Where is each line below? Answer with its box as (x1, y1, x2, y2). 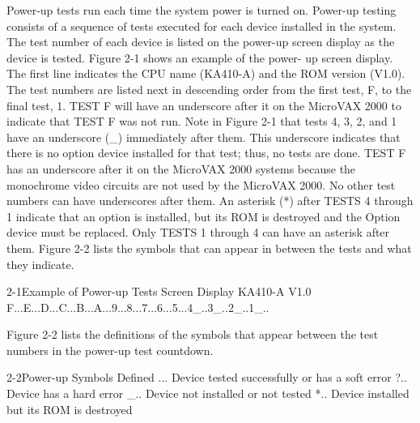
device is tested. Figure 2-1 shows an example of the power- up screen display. (6, 49, 393, 66)
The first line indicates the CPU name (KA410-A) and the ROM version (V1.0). (6, 65, 405, 82)
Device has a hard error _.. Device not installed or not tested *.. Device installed (6, 385, 409, 402)
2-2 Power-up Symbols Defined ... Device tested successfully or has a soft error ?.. (6, 369, 407, 386)
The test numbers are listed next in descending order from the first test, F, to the (6, 80, 412, 97)
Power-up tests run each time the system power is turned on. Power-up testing (6, 2, 397, 18)
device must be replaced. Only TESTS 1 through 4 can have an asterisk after (6, 224, 390, 241)
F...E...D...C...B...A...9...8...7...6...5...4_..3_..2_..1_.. (6, 298, 269, 315)
